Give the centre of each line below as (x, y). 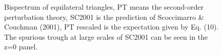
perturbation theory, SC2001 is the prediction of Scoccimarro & (104, 17)
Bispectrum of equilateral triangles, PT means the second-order (104, 7)
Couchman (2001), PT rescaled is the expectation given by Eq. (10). (112, 27)
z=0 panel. (21, 47)
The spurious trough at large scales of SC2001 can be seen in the (106, 36)
